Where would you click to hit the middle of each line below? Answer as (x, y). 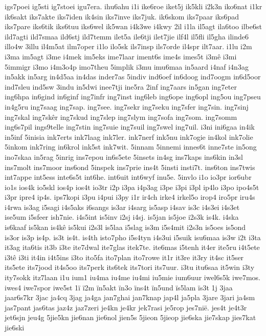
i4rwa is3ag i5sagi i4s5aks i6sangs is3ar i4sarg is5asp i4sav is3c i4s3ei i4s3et (122, 207)
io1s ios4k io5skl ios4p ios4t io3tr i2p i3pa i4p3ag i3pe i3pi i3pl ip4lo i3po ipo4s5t (132, 187)
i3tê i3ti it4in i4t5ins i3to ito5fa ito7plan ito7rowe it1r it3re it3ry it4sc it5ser (124, 257)
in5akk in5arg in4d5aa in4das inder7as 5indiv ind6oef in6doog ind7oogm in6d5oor (133, 77)
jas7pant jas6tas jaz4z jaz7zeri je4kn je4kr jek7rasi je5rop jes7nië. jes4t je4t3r (126, 307)
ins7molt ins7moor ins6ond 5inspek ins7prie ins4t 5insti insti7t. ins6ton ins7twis (130, 167)
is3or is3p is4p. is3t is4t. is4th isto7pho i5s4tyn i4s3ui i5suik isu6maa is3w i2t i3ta (133, 237)
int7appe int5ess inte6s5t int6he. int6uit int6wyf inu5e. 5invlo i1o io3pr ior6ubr (128, 177)
